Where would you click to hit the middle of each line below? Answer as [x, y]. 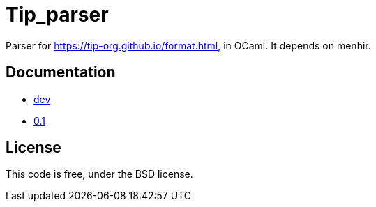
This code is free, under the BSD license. [99, 174]
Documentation [61, 72]
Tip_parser [57, 15]
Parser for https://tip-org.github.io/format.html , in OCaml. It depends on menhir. [188, 45]
